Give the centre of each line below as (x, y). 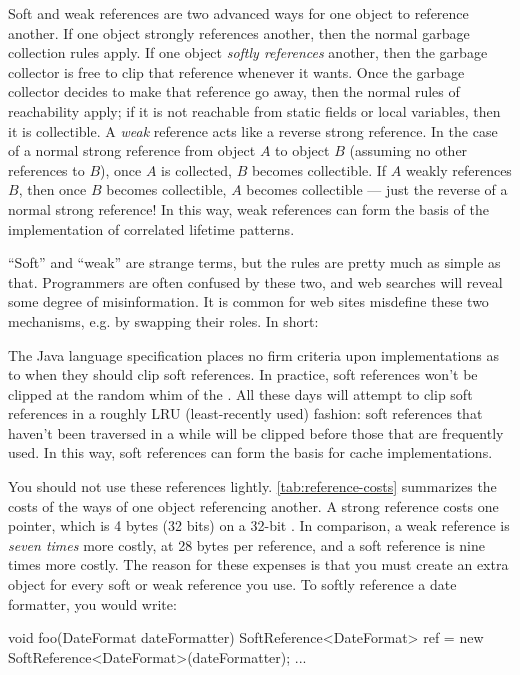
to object (302, 150)
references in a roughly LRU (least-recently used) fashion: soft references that (245, 413)
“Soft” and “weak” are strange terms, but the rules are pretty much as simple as (254, 262)
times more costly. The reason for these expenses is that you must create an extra (258, 564)
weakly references (458, 169)
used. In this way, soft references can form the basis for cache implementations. (250, 452)
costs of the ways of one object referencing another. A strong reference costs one (253, 505)
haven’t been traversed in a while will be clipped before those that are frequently (256, 432)
